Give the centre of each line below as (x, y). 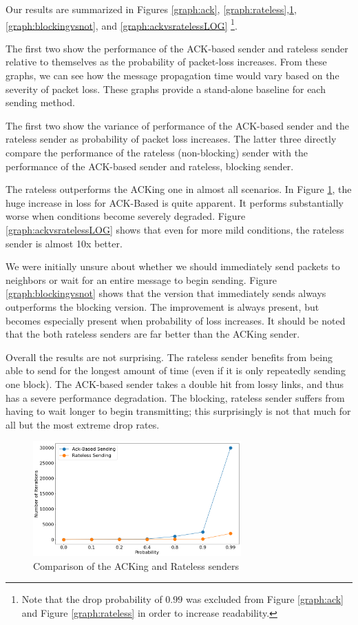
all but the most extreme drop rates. (83, 424)
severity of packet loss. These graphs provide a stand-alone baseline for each (166, 89)
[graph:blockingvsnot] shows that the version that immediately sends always (166, 293)
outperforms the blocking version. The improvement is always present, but (162, 306)
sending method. (40, 102)
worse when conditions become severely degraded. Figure (126, 216)
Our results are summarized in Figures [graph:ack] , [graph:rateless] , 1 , (151, 9)
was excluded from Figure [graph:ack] (265, 599)
